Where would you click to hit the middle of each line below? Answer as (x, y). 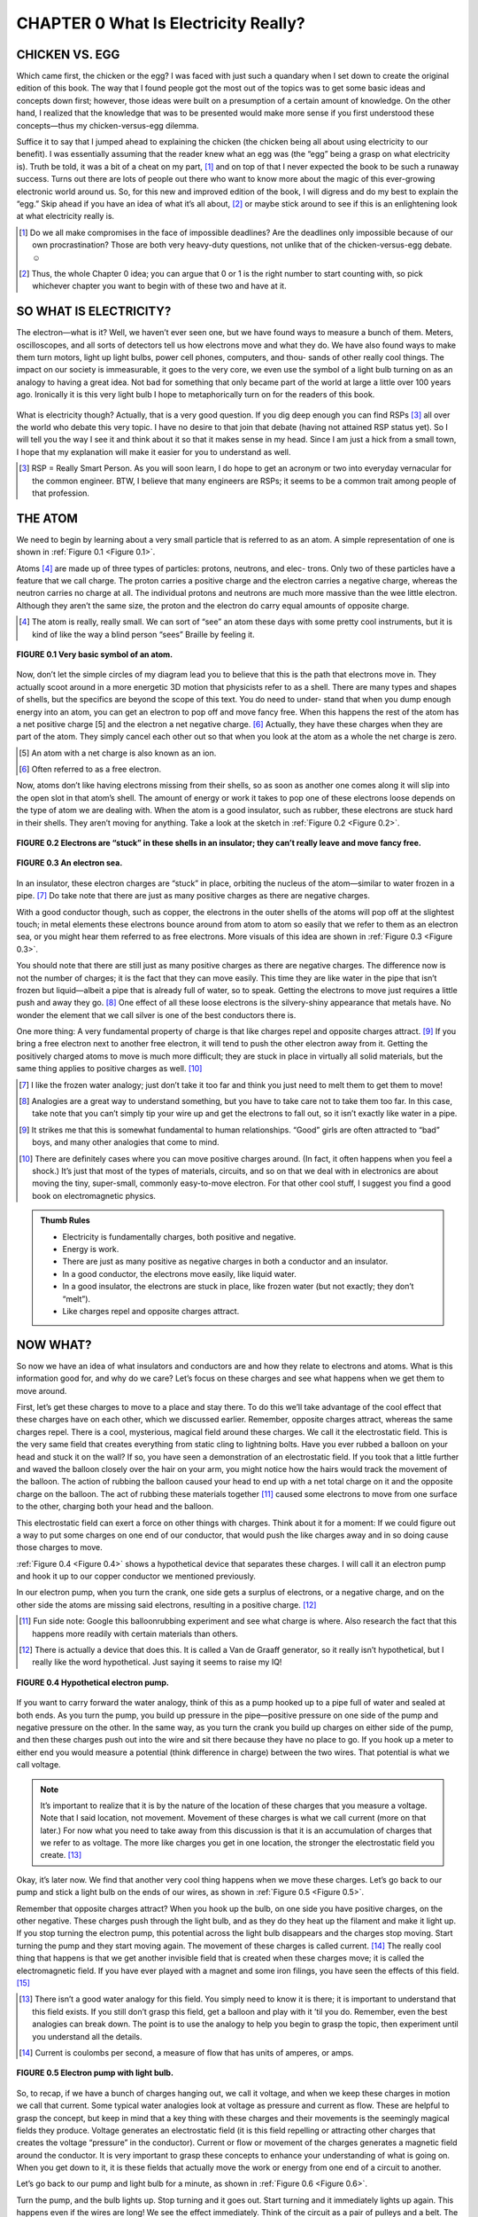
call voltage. (39, 1765)
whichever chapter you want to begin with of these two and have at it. (159, 286)
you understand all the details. (87, 2036)
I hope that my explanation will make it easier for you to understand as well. (154, 451)
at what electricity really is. (66, 216)
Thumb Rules (65, 1220)
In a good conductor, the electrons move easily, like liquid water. (179, 1273)
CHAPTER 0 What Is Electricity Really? (161, 23)
